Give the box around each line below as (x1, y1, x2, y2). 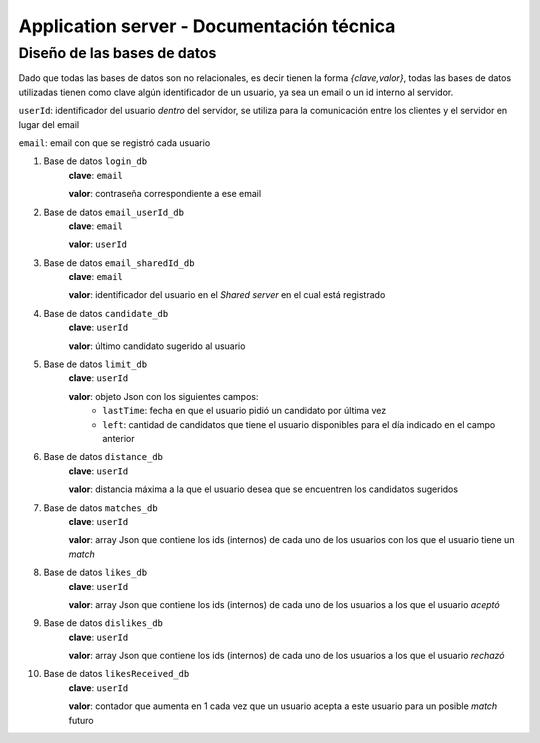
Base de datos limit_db (43, 358, 148, 370)
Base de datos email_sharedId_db (43, 256, 195, 269)
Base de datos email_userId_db (43, 206, 185, 218)
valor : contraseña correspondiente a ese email (68, 188, 262, 200)
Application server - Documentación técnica (18, 15, 396, 37)
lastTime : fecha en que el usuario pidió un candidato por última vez (102, 405, 387, 417)
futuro (68, 714, 94, 726)
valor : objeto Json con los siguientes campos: (68, 390, 259, 402)
